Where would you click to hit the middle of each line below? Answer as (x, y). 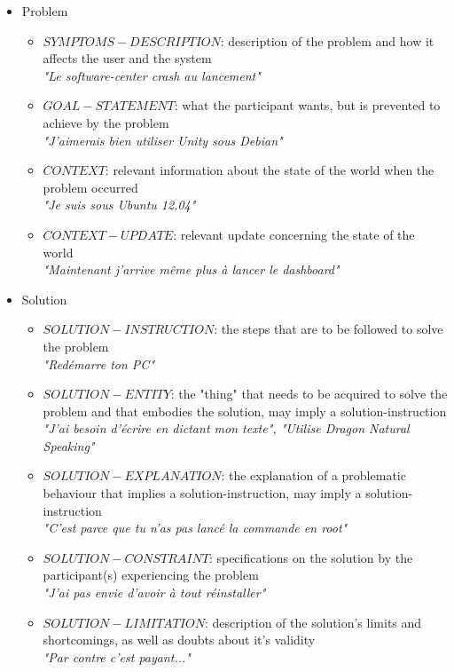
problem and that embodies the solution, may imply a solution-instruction (245, 411)
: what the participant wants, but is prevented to (307, 105)
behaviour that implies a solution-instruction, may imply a (202, 493)
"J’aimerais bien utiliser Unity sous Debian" (163, 140)
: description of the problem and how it (327, 40)
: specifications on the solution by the (311, 557)
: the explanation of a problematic (313, 475)
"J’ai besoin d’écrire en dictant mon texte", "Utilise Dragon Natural (226, 428)
